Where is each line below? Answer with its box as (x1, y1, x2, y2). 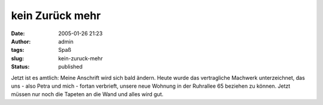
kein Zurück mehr (11, 9, 101, 22)
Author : (11, 38, 31, 45)
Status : (11, 63, 30, 70)
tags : (11, 47, 25, 54)
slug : (11, 54, 24, 62)
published (58, 63, 83, 70)
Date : (11, 30, 25, 37)
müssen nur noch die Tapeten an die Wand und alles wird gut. (11, 91, 164, 98)
